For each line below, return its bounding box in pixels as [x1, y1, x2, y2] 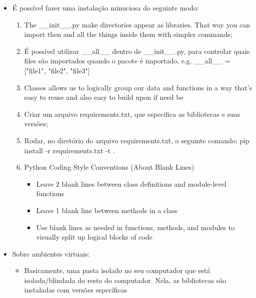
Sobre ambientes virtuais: [12, 248, 90, 259]
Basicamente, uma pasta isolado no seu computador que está [24, 265, 210, 276]
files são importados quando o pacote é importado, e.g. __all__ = [24, 55, 230, 66]
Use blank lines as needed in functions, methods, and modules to [36, 222, 235, 232]
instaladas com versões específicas [24, 285, 127, 295]
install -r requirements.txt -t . [24, 145, 115, 155]
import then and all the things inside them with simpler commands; [24, 29, 232, 39]
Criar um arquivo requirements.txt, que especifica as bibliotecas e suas [24, 108, 240, 119]
